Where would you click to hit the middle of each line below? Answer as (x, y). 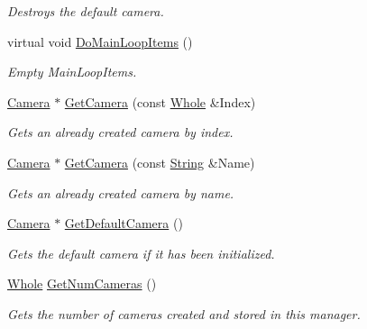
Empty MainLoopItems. (72, 72)
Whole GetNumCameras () (82, 283)
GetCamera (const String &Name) (160, 162)
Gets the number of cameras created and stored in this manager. (184, 313)
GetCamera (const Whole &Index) (160, 101)
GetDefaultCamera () (124, 223)
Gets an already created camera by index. (120, 132)
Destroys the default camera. (86, 11)
